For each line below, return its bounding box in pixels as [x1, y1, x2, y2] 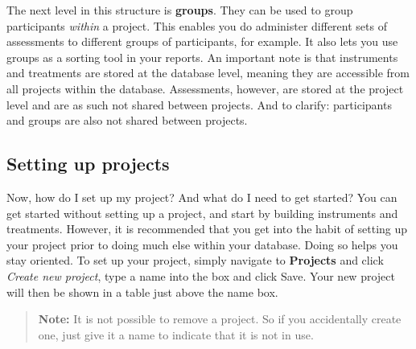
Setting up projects [6, 151, 170, 176]
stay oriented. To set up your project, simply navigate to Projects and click [6, 252, 384, 269]
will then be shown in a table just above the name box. [6, 283, 278, 300]
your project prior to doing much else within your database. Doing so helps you [6, 236, 398, 253]
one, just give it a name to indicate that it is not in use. [38, 326, 314, 343]
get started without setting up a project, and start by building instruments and [6, 204, 398, 221]
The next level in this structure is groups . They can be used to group [6, 2, 353, 18]
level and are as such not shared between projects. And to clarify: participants [6, 96, 392, 113]
